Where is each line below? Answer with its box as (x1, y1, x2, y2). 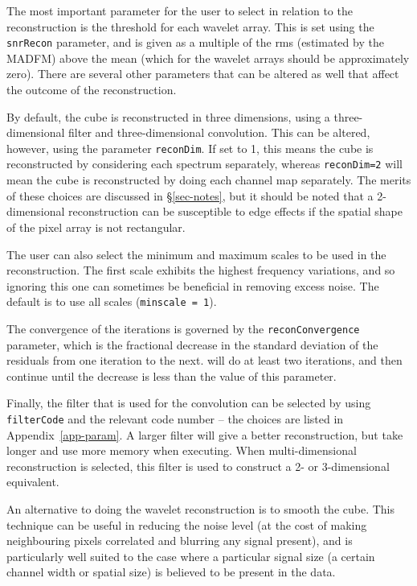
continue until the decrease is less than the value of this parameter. (6, 367, 337, 384)
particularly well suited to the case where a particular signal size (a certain (6, 547, 375, 564)
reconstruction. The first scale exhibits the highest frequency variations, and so (6, 262, 395, 279)
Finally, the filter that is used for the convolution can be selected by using (6, 394, 371, 411)
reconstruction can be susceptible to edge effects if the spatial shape (68, 203, 403, 220)
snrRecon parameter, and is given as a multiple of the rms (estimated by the (6, 34, 384, 51)
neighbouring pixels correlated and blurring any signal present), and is (6, 532, 353, 549)
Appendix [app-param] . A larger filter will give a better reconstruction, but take (6, 426, 403, 443)
